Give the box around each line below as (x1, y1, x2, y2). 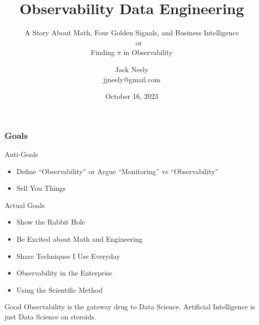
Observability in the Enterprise (16, 267, 113, 278)
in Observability (123, 47, 173, 58)
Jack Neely (115, 64, 149, 74)
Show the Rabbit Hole (16, 216, 85, 227)
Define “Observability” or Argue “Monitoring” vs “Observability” (16, 166, 219, 176)
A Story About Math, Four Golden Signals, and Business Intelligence (24, 27, 239, 38)
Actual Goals (5, 199, 45, 210)
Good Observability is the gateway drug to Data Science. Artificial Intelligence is (5, 301, 255, 312)
